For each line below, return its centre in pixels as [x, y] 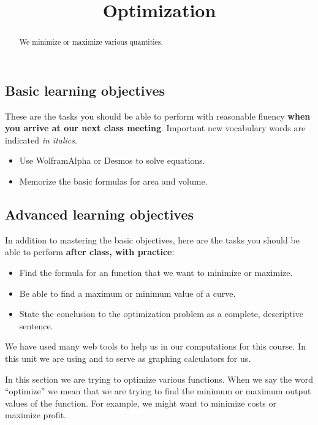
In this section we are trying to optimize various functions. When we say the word [159, 379]
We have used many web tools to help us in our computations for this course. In [155, 346]
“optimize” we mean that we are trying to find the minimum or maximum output [158, 391]
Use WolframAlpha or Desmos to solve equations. [112, 160]
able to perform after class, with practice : [90, 252]
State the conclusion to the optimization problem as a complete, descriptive [161, 314]
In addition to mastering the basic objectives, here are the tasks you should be [152, 239]
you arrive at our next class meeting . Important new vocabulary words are [155, 128]
